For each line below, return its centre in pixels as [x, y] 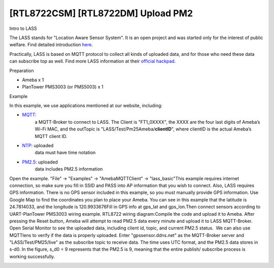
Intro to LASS [23, 28]
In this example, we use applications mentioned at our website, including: [86, 106]
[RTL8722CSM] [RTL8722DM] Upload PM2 [101, 13]
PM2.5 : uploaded [40, 162]
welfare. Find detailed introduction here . [51, 45]
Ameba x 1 [33, 80]
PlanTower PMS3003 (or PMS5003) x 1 [63, 87]
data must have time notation [65, 153]
